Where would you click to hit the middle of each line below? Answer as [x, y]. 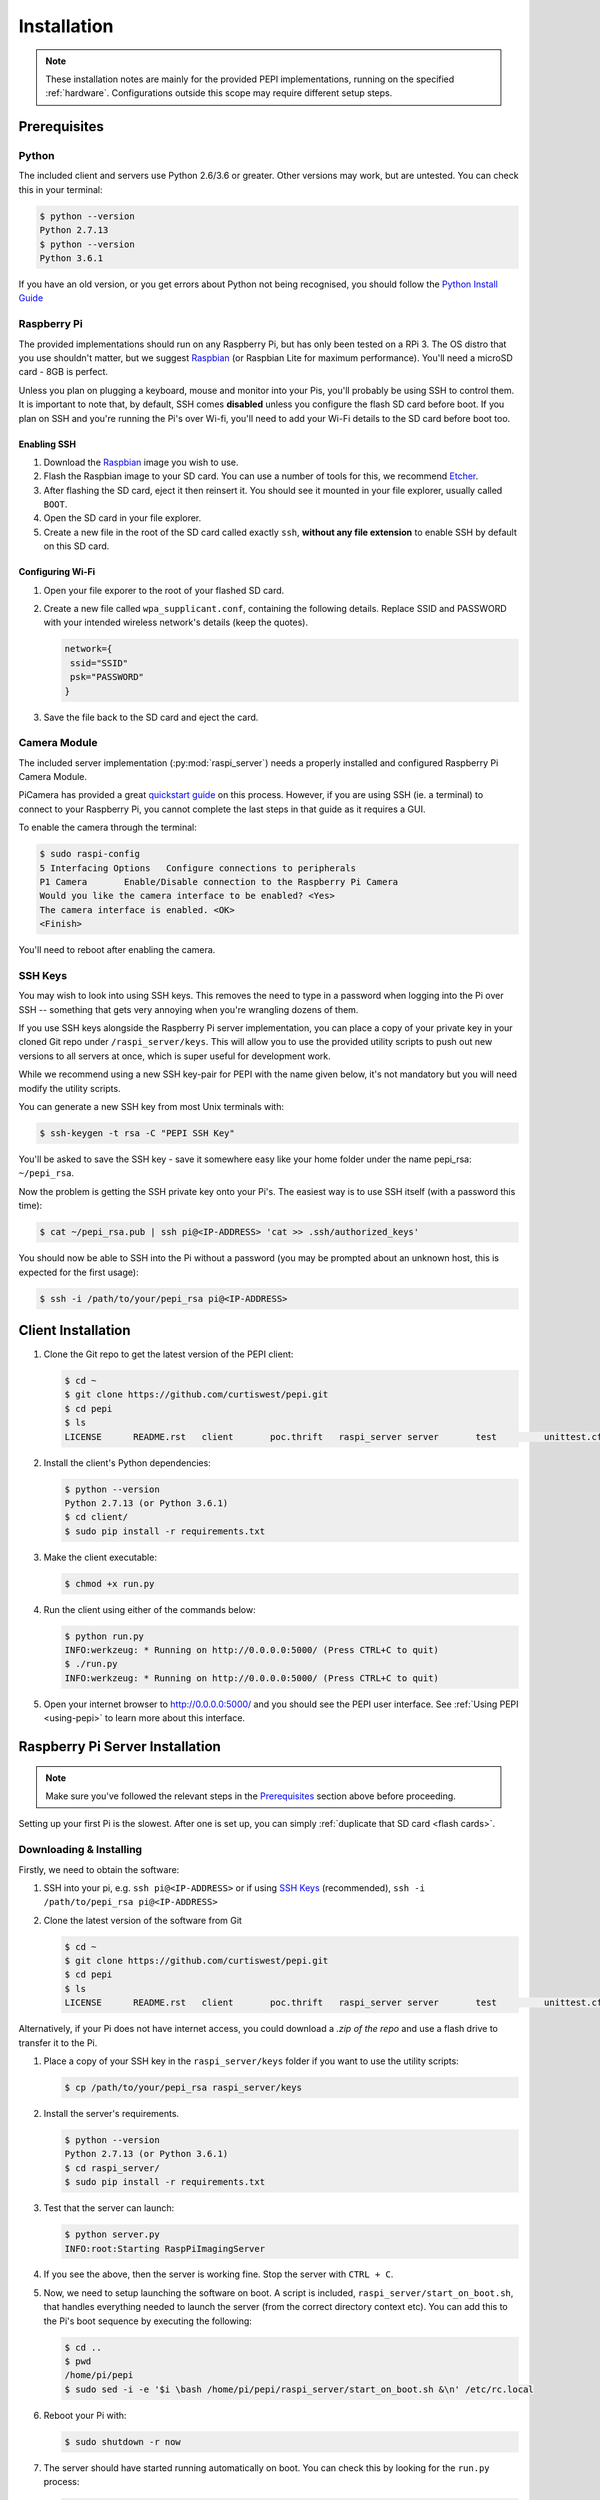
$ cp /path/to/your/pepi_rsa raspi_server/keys [183, 2087]
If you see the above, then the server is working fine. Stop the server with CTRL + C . [218, 2274]
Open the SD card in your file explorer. [122, 518]
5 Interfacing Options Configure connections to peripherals [198, 868]
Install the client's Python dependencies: [127, 1462]
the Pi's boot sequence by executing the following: [147, 2321]
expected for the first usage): [78, 1272]
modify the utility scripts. [69, 1088]
